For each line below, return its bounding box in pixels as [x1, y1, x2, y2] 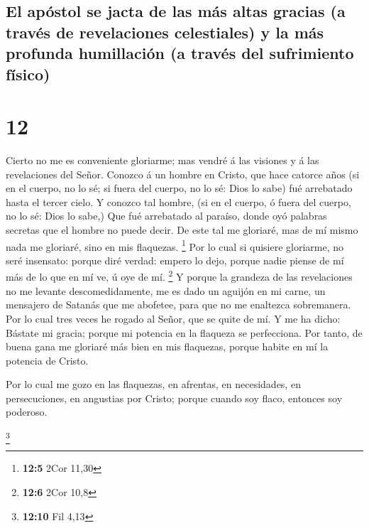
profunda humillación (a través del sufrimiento [6, 42, 354, 64]
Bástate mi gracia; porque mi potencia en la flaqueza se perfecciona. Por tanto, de [6, 325, 363, 340]
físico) [6, 63, 50, 85]
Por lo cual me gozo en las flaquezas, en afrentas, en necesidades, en [6, 377, 301, 392]
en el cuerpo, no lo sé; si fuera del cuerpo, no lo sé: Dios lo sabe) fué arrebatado [6, 181, 353, 195]
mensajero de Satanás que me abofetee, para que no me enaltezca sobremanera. [6, 297, 351, 312]
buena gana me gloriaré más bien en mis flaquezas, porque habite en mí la [6, 339, 329, 354]
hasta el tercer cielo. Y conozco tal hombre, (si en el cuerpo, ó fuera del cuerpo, [6, 194, 351, 209]
